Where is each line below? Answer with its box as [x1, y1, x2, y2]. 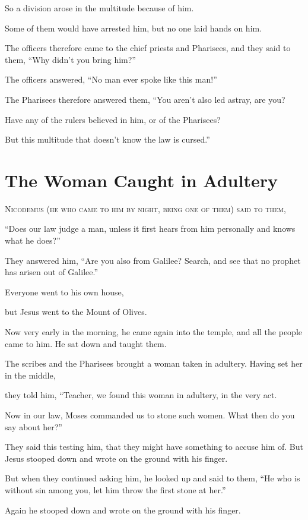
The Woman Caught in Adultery [5, 168, 278, 192]
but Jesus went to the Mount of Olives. [5, 305, 147, 318]
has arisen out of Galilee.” [5, 266, 99, 278]
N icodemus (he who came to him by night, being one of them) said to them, [5, 202, 286, 215]
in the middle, [5, 368, 56, 381]
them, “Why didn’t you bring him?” [5, 53, 136, 65]
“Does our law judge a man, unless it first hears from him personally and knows [5, 222, 296, 235]
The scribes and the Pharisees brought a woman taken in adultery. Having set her [5, 357, 303, 370]
